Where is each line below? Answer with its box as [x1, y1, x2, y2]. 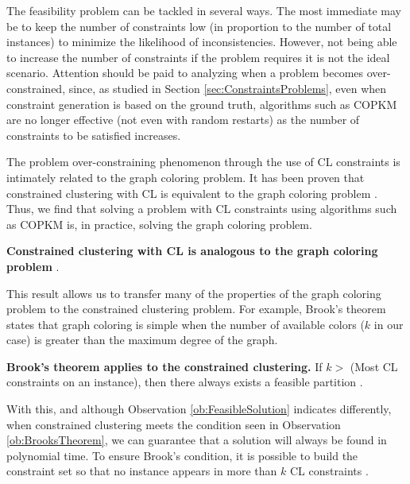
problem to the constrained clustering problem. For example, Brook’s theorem [6, 300, 386, 317]
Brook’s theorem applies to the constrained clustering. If [6, 358, 323, 374]
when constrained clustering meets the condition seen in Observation [6, 416, 341, 432]
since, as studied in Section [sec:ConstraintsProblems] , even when [68, 79, 387, 96]
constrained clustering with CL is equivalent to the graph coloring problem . [6, 184, 377, 201]
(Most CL [350, 358, 398, 374]
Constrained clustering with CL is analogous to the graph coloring [6, 242, 378, 259]
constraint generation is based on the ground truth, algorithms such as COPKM [6, 95, 397, 112]
